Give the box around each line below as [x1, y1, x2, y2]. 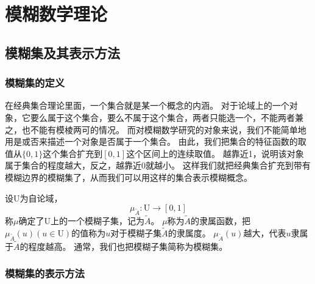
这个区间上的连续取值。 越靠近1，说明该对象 [126, 147, 304, 159]
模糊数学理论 [5, 1, 108, 26]
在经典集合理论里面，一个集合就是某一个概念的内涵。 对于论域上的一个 [5, 99, 289, 112]
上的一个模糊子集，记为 [50, 214, 144, 227]
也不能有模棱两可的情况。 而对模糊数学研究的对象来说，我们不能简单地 [21, 123, 306, 136]
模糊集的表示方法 [5, 266, 85, 281]
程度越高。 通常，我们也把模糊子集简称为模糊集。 [28, 239, 228, 252]
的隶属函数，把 [191, 214, 251, 227]
